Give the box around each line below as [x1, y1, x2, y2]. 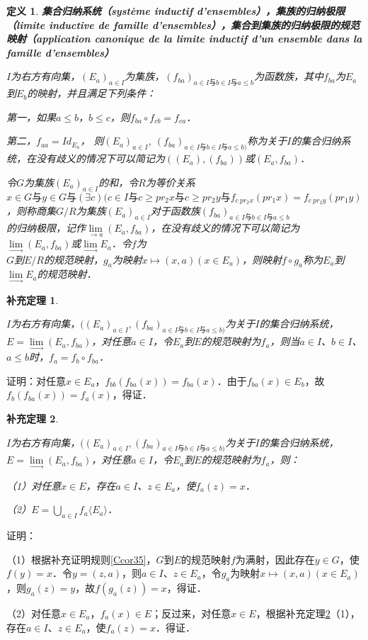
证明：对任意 [6, 373, 66, 388]
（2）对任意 [6, 606, 61, 621]
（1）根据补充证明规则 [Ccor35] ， [6, 551, 156, 566]
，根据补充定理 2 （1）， [255, 606, 360, 621]
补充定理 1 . [6, 292, 59, 307]
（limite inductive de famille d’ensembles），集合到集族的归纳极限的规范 [6, 17, 360, 32]
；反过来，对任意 [151, 606, 231, 621]
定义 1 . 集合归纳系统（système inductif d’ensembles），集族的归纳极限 [6, 4, 345, 18]
